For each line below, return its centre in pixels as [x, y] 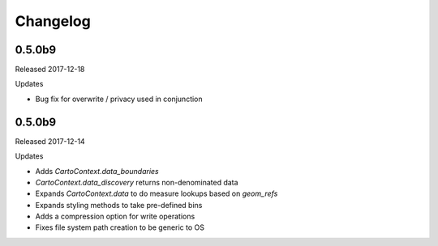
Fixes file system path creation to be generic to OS [120, 227]
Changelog [53, 21]
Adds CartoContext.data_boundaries [97, 171]
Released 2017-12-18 [50, 70]
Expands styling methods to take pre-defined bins [119, 205]
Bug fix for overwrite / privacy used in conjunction [119, 99]
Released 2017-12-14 [50, 141]
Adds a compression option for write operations [115, 216]
